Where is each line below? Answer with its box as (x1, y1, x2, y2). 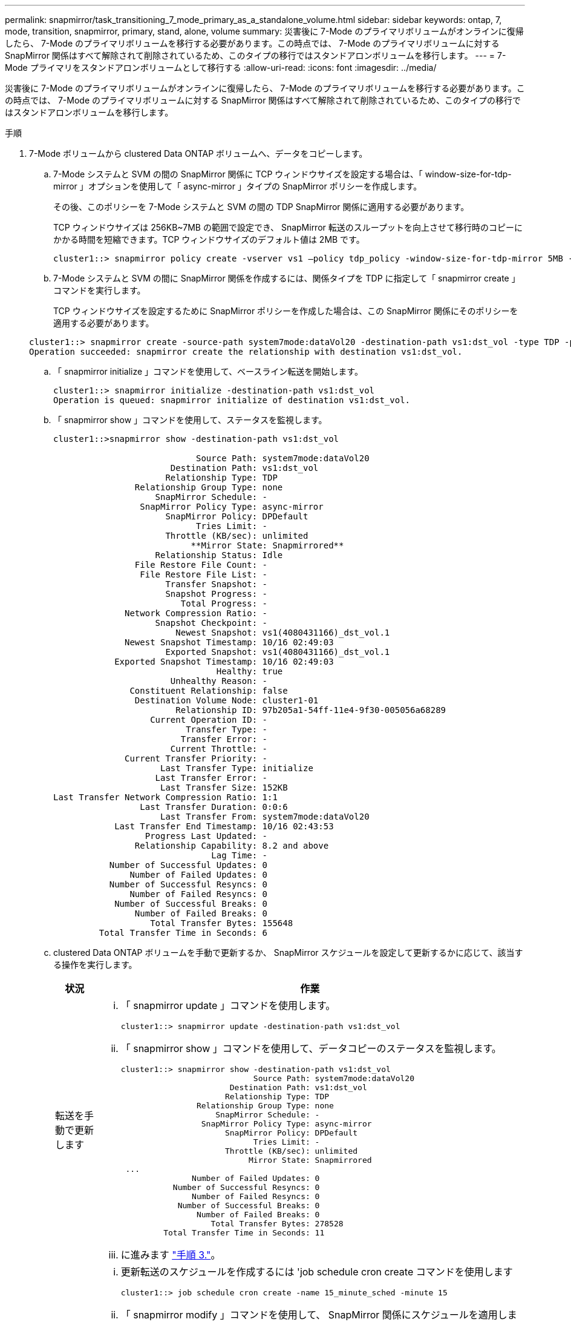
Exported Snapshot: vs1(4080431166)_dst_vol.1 (165, 647, 390, 657)
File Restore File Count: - (134, 560, 268, 570)
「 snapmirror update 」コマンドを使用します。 (120, 999, 336, 1011)
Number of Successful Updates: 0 (109, 860, 268, 870)
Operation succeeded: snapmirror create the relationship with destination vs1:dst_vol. (29, 347, 463, 357)
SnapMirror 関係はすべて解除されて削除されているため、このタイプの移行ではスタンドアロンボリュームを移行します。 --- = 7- (5, 50, 506, 61)
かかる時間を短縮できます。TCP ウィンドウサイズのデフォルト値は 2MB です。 (53, 234, 365, 245)
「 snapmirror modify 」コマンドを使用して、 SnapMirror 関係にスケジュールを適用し (120, 1309, 507, 1321)
